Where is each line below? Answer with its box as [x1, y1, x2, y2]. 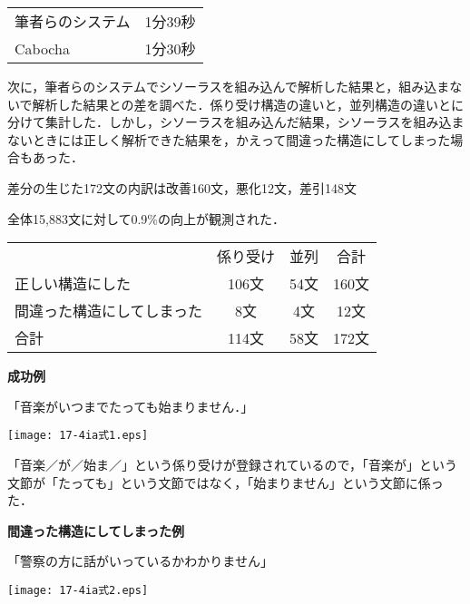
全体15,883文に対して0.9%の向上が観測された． [7, 209, 286, 228]
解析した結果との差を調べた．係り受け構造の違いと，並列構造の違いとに [32, 94, 464, 113]
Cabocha [15, 37, 70, 59]
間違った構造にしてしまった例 [7, 521, 185, 540]
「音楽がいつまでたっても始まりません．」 [7, 396, 254, 415]
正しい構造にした [15, 273, 132, 295]
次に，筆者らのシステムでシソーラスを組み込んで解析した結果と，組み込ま [7, 77, 450, 95]
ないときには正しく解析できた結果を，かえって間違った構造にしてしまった [7, 130, 451, 149]
